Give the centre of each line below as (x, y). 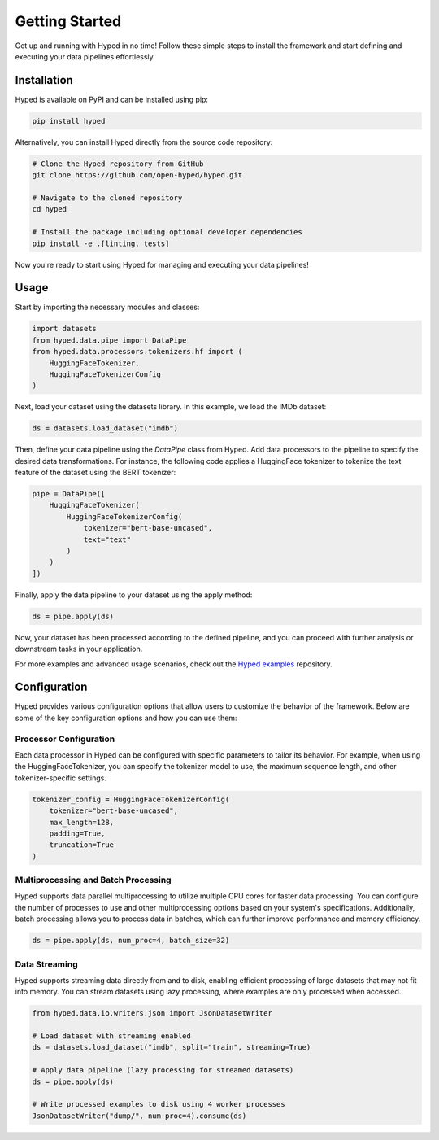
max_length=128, (81, 822)
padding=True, (77, 833)
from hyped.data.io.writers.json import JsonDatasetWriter (152, 1013)
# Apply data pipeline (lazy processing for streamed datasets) (163, 1070)
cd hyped (50, 209)
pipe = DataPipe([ (69, 494)
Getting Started (68, 21)
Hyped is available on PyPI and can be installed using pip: (112, 99)
